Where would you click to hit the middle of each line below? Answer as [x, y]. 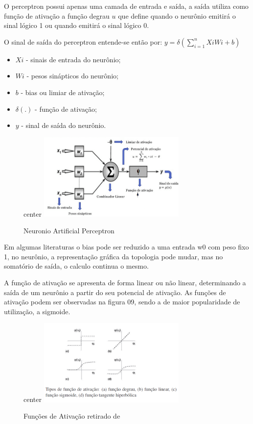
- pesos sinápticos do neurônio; [72, 76]
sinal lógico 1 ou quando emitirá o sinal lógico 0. [77, 25]
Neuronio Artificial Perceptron [69, 230]
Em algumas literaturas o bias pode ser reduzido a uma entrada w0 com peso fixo [126, 247]
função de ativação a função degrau [57, 15]
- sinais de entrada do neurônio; [73, 59]
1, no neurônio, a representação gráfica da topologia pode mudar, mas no [114, 256]
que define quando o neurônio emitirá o [177, 15]
